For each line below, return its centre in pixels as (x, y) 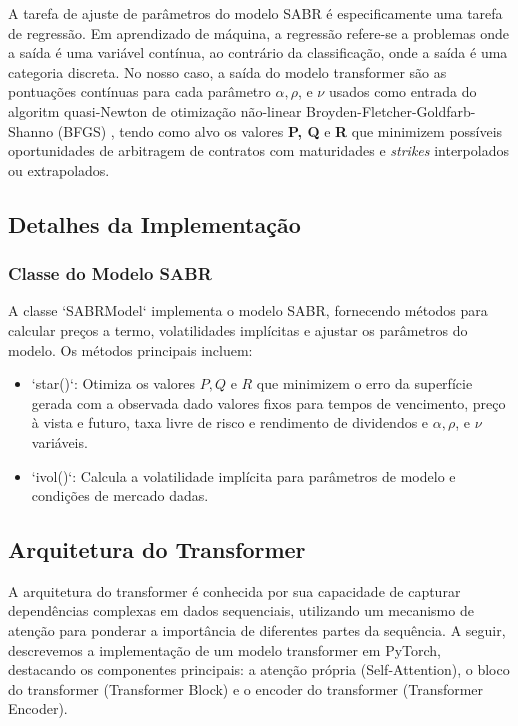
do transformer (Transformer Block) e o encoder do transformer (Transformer (246, 688)
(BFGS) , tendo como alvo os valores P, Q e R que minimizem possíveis (280, 130)
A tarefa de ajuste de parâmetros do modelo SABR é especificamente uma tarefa (255, 13)
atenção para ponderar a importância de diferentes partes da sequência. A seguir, (257, 630)
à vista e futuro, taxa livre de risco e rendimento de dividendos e (230, 422)
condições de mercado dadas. (120, 495)
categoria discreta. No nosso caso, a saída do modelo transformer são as (227, 71)
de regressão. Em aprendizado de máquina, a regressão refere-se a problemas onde (259, 32)
